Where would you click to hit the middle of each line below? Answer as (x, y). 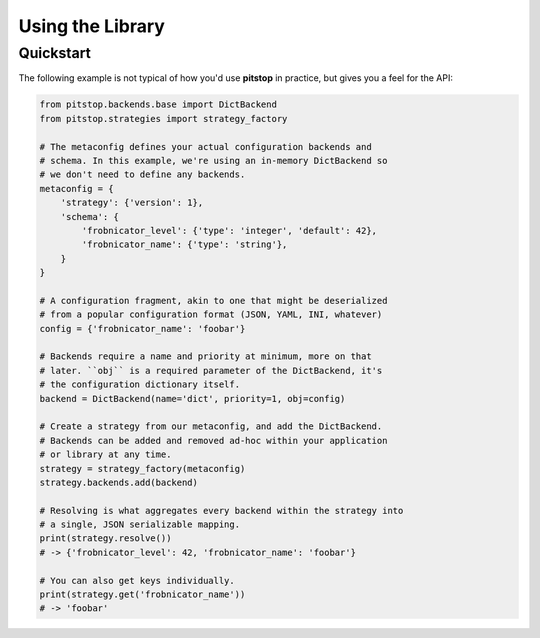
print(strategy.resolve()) (105, 538)
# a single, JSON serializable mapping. (139, 524)
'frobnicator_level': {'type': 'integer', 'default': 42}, (229, 230)
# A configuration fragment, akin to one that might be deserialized (213, 300)
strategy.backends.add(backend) (119, 482)
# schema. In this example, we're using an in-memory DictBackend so (213, 160)
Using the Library (91, 26)
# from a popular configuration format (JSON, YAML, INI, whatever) (211, 314)
